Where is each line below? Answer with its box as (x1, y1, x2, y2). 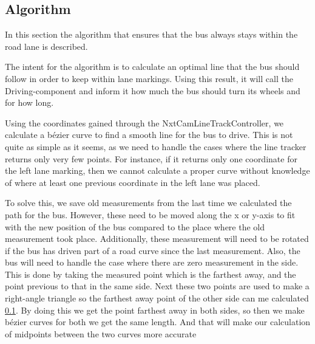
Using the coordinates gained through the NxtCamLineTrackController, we (5, 116, 284, 129)
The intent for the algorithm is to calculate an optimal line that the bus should (5, 60, 300, 73)
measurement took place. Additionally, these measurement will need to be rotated (5, 232, 309, 245)
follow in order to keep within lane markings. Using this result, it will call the (5, 72, 293, 84)
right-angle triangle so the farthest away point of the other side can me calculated (5, 292, 309, 304)
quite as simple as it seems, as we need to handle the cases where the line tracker (5, 140, 307, 153)
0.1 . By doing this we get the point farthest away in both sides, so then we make (5, 303, 305, 316)
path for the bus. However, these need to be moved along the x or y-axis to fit (5, 208, 296, 221)
